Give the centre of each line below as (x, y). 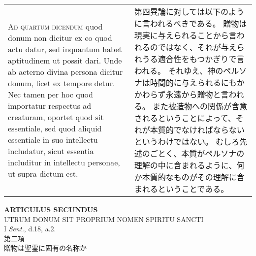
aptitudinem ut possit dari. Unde (65, 60)
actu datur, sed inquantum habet (65, 49)
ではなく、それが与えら (201, 47)
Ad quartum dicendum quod (55, 26)
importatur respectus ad (50, 106)
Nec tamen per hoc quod (50, 94)
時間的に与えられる (185, 82)
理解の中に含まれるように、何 (189, 165)
